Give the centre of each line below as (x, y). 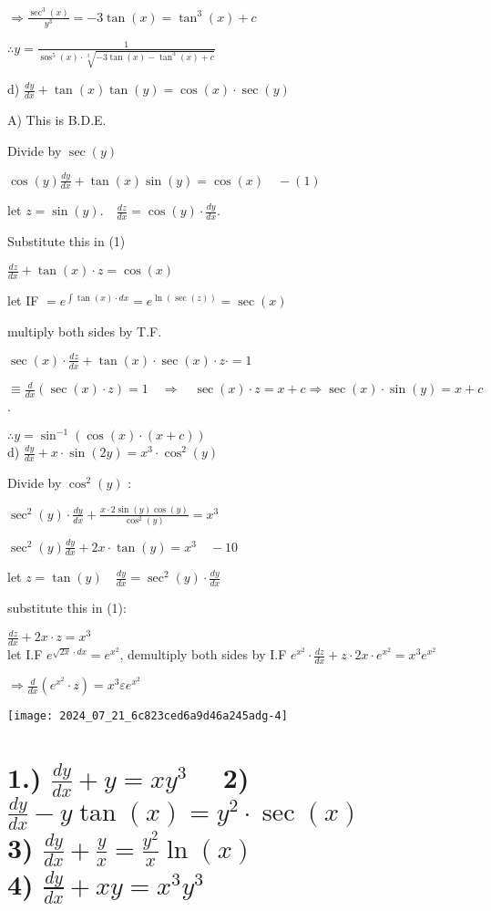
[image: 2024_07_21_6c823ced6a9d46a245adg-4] (148, 716)
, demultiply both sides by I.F (203, 654)
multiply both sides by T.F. (85, 331)
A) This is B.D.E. (57, 120)
